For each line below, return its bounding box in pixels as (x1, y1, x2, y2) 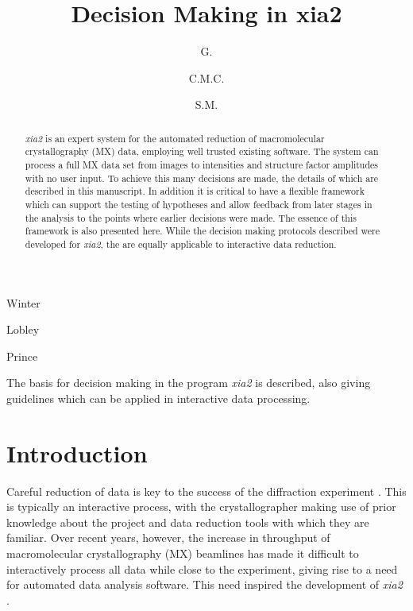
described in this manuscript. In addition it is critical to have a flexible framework (25, 184, 365, 198)
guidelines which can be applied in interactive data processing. (6, 389, 311, 406)
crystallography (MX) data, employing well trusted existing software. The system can (25, 145, 379, 158)
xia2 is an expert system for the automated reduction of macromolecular (25, 131, 325, 145)
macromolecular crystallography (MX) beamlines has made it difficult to (6, 545, 359, 562)
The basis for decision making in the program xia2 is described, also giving (6, 374, 371, 391)
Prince (6, 347, 38, 364)
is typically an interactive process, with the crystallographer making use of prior (6, 498, 396, 515)
